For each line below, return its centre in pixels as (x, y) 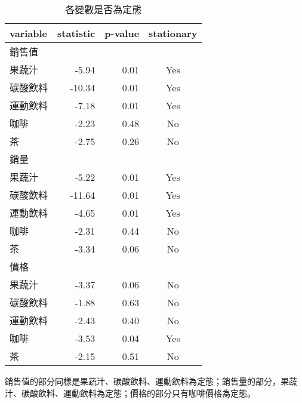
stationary (173, 33)
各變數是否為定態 (104, 9)
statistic (76, 33)
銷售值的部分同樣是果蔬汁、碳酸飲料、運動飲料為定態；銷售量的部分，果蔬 (151, 381)
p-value (122, 33)
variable (29, 33)
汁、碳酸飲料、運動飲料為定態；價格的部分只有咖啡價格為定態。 (130, 393)
